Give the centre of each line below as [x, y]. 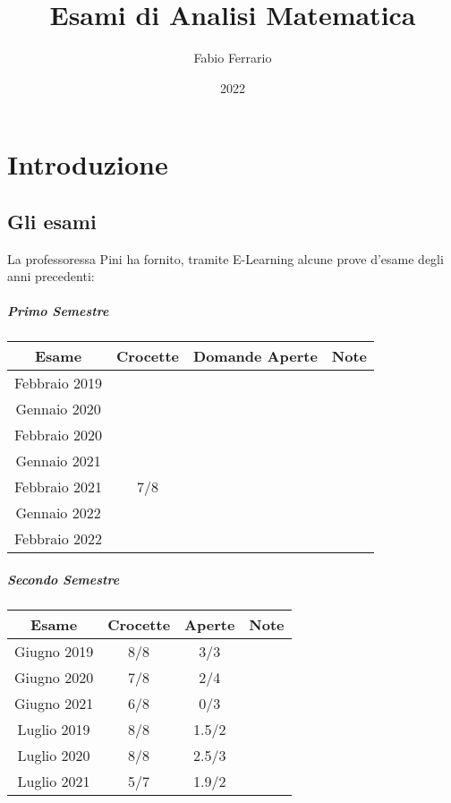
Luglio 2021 [54, 782]
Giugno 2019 [54, 652]
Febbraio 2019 [59, 383]
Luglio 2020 [54, 756]
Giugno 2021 [54, 704]
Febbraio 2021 [59, 487]
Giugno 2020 [54, 678]
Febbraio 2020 [59, 435]
